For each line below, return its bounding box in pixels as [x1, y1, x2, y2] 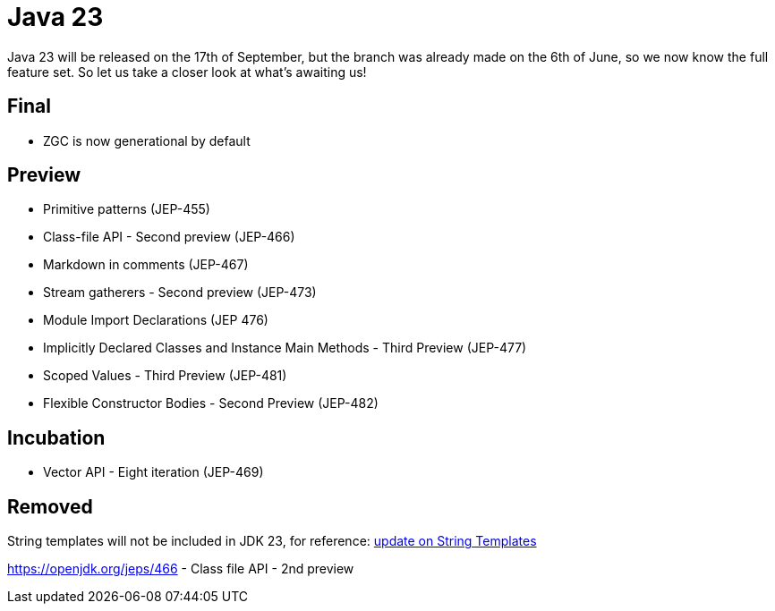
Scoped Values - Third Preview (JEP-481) [43, 368, 287, 384]
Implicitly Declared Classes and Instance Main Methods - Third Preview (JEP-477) [43, 340, 527, 356]
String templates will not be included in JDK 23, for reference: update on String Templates [7, 533, 537, 549]
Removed [7, 495, 93, 518]
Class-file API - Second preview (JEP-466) [43, 229, 295, 245]
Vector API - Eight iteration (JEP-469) [43, 464, 264, 480]
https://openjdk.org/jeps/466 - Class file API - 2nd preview [7, 561, 354, 577]
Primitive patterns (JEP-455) [43, 201, 210, 217]
